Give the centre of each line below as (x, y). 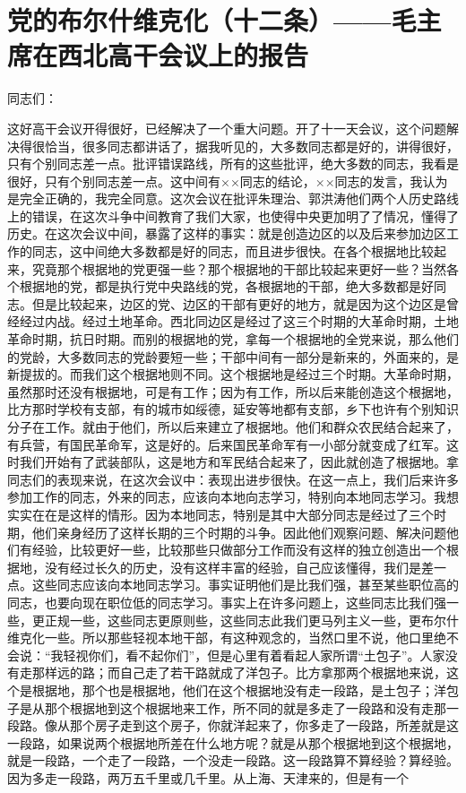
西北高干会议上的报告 (183, 55)
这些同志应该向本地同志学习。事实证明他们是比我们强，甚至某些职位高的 (245, 585)
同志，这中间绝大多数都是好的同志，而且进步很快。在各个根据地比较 (233, 251)
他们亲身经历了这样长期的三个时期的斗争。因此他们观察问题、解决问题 (239, 532)
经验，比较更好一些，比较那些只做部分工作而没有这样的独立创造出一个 (239, 550)
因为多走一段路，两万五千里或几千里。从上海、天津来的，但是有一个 (208, 777)
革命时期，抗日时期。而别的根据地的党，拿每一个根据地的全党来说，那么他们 (233, 339)
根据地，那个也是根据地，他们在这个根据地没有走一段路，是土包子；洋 (239, 690)
